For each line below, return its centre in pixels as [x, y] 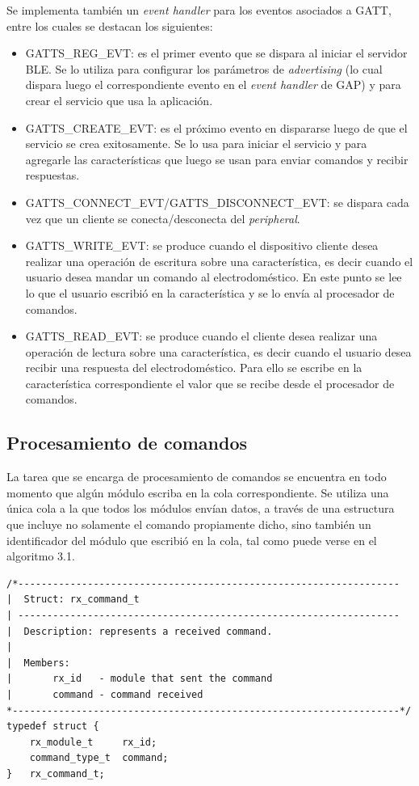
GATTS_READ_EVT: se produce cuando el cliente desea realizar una [201, 336]
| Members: [38, 663]
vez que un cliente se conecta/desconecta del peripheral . [163, 218]
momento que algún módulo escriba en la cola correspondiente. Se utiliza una [198, 492]
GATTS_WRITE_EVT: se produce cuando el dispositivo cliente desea [202, 245]
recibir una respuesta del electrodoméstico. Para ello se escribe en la [194, 368]
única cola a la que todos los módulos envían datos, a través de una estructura [201, 508]
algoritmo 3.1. [41, 556]
